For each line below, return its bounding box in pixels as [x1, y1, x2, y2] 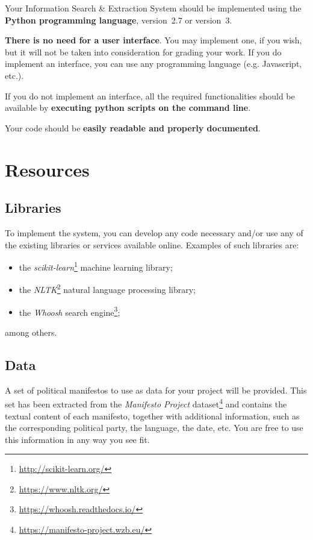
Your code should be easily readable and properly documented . [5, 121, 261, 134]
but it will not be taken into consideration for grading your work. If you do [5, 45, 282, 58]
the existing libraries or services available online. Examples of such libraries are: [5, 238, 299, 251]
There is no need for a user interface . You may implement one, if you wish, [5, 34, 302, 46]
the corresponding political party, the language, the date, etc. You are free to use [5, 421, 303, 434]
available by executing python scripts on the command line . [5, 101, 251, 114]
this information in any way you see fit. [5, 433, 150, 445]
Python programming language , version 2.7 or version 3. [5, 13, 232, 26]
